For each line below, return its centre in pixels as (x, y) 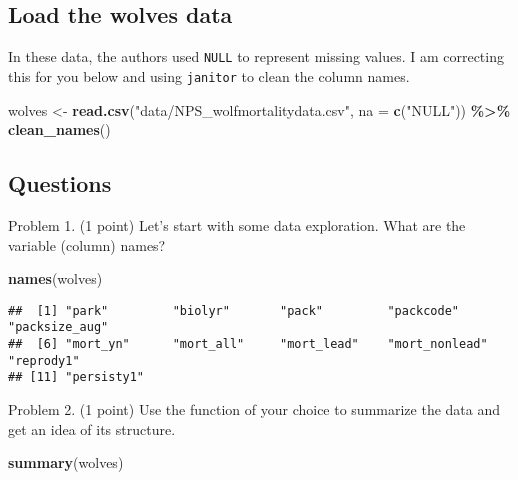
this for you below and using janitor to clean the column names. (209, 75)
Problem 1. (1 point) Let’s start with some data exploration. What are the (237, 224)
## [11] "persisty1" (76, 377)
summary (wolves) (66, 462)
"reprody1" (44, 360)
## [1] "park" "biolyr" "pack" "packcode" (234, 310)
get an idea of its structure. (92, 428)
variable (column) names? (87, 244)
